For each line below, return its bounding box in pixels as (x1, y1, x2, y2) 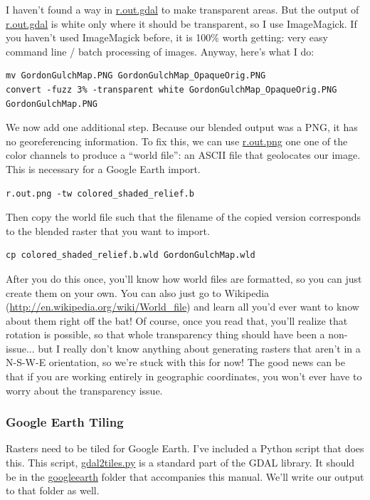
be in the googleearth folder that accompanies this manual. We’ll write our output (6, 469, 364, 484)
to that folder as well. (6, 483, 100, 498)
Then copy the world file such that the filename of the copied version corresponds (6, 209, 361, 224)
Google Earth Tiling (6, 413, 124, 431)
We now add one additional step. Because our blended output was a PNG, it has (6, 120, 358, 135)
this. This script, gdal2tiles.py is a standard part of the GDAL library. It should (6, 455, 355, 470)
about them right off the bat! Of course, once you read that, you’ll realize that (6, 313, 348, 328)
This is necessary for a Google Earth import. (6, 161, 201, 176)
